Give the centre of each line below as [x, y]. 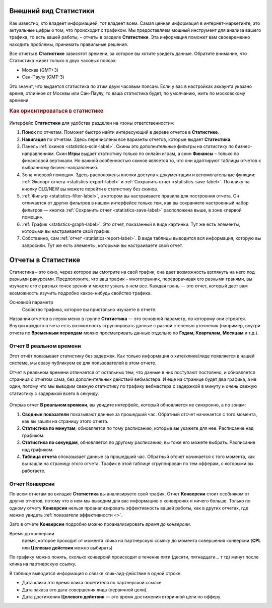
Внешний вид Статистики [52, 11]
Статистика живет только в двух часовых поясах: [63, 61]
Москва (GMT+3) [40, 70]
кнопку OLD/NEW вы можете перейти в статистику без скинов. [90, 189]
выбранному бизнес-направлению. [60, 168]
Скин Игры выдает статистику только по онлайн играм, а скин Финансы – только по [148, 154]
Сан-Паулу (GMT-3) [43, 77]
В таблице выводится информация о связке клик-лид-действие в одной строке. [96, 573]
